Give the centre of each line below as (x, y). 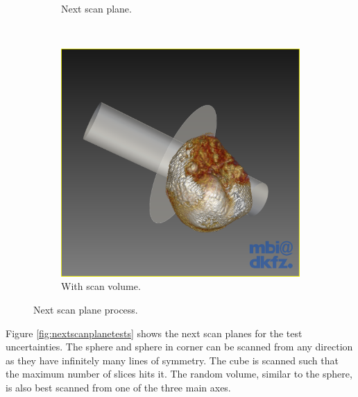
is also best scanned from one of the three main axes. (118, 387)
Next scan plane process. (86, 309)
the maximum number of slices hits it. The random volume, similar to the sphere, (179, 374)
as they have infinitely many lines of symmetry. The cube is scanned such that (172, 360)
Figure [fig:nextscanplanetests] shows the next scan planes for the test (154, 333)
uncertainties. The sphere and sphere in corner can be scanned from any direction (179, 347)
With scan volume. (101, 286)
